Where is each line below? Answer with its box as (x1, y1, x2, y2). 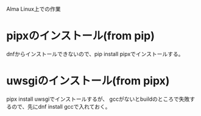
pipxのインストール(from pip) (6, 29, 155, 43)
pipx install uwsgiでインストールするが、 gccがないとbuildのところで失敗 (6, 95, 190, 103)
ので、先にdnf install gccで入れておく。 (11, 103, 111, 110)
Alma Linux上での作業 (6, 5, 61, 12)
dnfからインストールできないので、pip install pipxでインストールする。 (6, 50, 184, 57)
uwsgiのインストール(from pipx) (6, 74, 170, 88)
